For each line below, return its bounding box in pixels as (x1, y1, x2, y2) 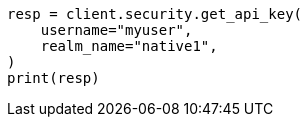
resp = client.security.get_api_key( (7, 6, 303, 22)
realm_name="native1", (40, 38, 218, 54)
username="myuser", (40, 22, 193, 38)
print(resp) (7, 70, 100, 86)
